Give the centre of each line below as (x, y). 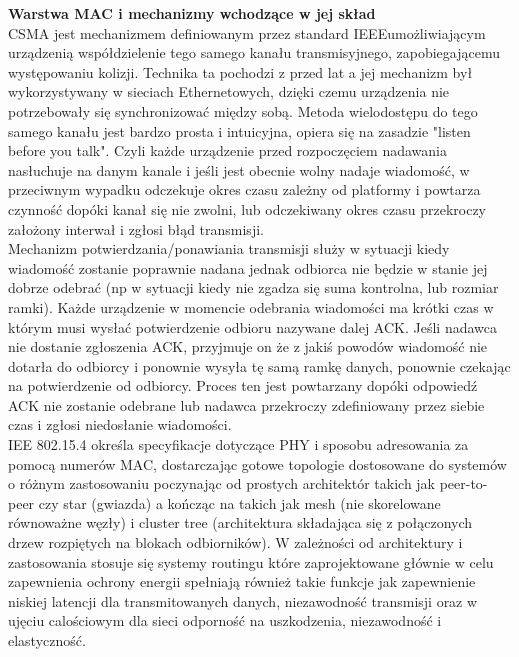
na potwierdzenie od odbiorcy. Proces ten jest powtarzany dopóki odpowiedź (243, 385)
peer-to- (463, 483)
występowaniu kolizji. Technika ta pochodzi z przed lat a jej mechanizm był (240, 71)
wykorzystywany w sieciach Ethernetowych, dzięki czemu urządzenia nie (229, 91)
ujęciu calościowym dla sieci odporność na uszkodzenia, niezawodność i (225, 620)
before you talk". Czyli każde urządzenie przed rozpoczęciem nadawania (227, 150)
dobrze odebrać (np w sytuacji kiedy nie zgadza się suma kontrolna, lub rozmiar (253, 287)
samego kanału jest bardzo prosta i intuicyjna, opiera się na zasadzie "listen (239, 130)
